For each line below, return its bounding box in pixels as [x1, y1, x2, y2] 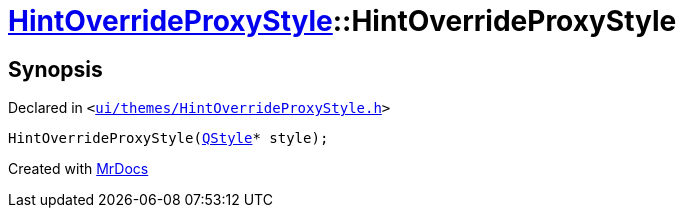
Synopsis [8, 56, 103, 82]
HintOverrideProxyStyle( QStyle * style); [8, 130, 329, 147]
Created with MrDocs [8, 160, 149, 178]
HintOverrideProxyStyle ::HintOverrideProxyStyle [8, 4, 677, 38]
